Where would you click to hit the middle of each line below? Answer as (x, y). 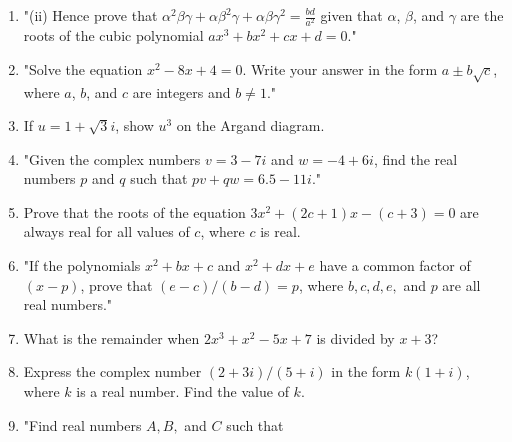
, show (134, 125)
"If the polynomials (82, 265)
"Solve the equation (83, 68)
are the (482, 15)
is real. (280, 231)
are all (461, 284)
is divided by (355, 337)
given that (351, 15)
